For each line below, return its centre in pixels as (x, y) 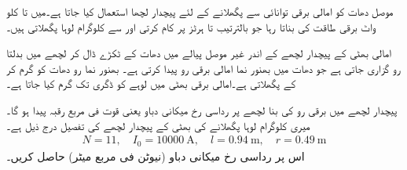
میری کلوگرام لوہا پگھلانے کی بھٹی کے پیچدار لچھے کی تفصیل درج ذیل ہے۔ (158, 125)
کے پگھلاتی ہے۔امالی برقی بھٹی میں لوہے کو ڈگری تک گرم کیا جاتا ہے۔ (151, 83)
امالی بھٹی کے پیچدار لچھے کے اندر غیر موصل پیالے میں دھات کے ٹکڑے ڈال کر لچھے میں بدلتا (199, 53)
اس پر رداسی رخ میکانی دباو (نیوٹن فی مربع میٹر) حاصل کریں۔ (156, 156)
